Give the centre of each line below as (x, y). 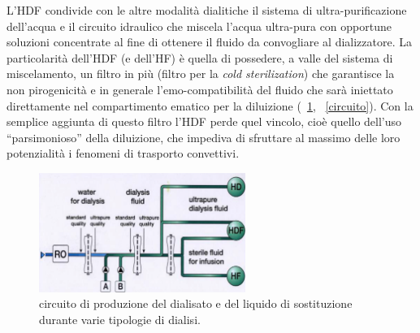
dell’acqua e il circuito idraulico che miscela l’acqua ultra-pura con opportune (199, 26)
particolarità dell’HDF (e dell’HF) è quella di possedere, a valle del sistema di (200, 57)
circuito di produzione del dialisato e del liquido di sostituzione (196, 303)
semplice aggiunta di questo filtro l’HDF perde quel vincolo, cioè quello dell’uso (204, 121)
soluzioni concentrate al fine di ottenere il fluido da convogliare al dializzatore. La (209, 42)
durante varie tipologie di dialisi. (120, 319)
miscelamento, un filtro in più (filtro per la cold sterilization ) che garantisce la (201, 74)
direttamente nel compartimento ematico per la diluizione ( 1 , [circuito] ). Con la (210, 105)
